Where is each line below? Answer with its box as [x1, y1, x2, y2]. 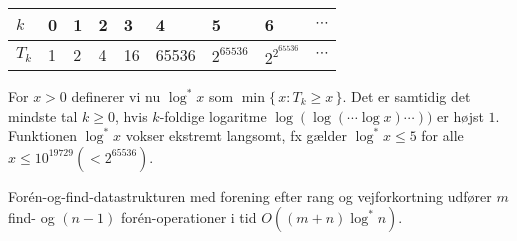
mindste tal [8, 105, 78, 126]
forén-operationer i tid [121, 207, 257, 228]
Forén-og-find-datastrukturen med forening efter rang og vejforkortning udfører [8, 185, 492, 206]
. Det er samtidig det [342, 86, 471, 106]
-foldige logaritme [159, 105, 267, 126]
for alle [421, 125, 464, 146]
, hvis [114, 105, 148, 126]
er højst [437, 105, 484, 126]
